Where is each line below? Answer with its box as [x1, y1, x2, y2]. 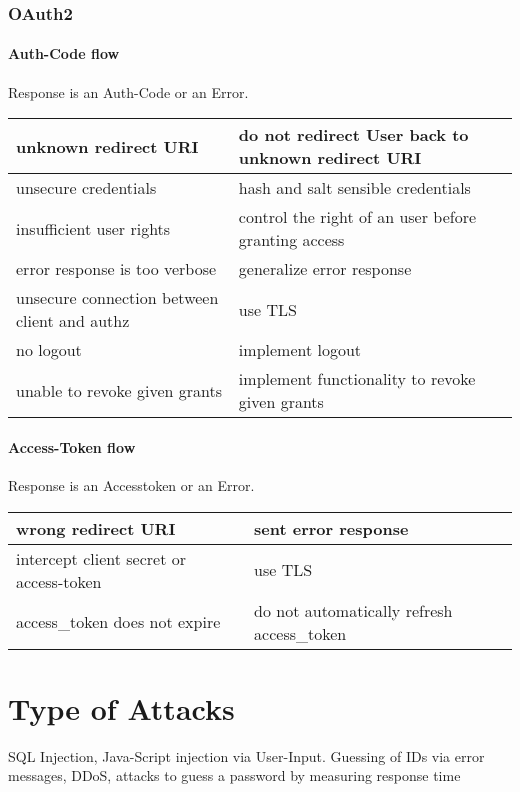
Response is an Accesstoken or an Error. [8, 475, 255, 496]
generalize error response [238, 257, 412, 281]
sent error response [254, 516, 409, 540]
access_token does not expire [16, 610, 221, 634]
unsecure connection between [16, 286, 219, 310]
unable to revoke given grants [16, 378, 222, 402]
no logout [16, 338, 82, 362]
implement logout [238, 338, 362, 362]
